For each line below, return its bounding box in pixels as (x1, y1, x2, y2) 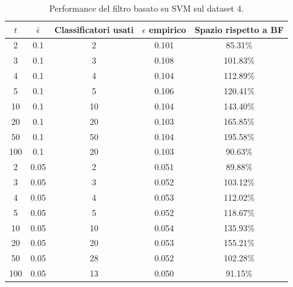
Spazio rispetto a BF (195, 23, 284, 35)
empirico (149, 23, 187, 35)
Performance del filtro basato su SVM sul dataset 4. (49, 2, 244, 14)
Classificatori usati (54, 23, 134, 35)
